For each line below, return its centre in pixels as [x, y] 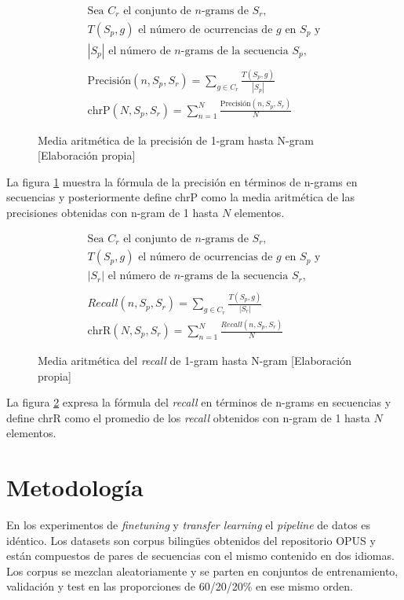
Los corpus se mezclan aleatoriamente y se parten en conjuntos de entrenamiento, [202, 571]
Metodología [75, 487]
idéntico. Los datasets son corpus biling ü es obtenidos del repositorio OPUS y [191, 540]
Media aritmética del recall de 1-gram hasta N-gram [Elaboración [195, 361]
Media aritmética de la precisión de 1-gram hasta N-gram [176, 140]
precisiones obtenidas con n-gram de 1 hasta [113, 212]
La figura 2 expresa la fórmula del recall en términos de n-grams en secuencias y [199, 402]
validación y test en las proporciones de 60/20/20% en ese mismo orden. [180, 586]
